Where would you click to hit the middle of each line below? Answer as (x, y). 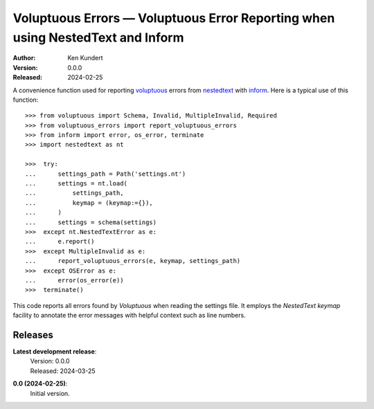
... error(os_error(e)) (74, 280)
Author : (24, 58)
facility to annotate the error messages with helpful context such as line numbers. (129, 316)
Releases (33, 335)
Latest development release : (55, 352)
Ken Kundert (85, 58)
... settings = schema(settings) (91, 222)
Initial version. (50, 393)
